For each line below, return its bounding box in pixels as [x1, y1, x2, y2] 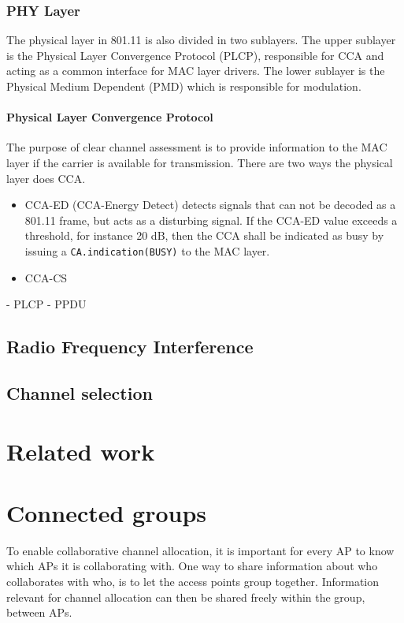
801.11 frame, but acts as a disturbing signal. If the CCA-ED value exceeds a [24, 211, 398, 228]
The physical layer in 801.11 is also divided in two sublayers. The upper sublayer [6, 32, 396, 48]
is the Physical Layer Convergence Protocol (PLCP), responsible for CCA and [6, 47, 384, 63]
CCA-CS [24, 269, 68, 285]
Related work [6, 435, 155, 467]
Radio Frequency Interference [6, 334, 254, 359]
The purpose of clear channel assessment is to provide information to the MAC [6, 139, 387, 155]
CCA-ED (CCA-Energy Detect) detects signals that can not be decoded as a [24, 196, 396, 213]
